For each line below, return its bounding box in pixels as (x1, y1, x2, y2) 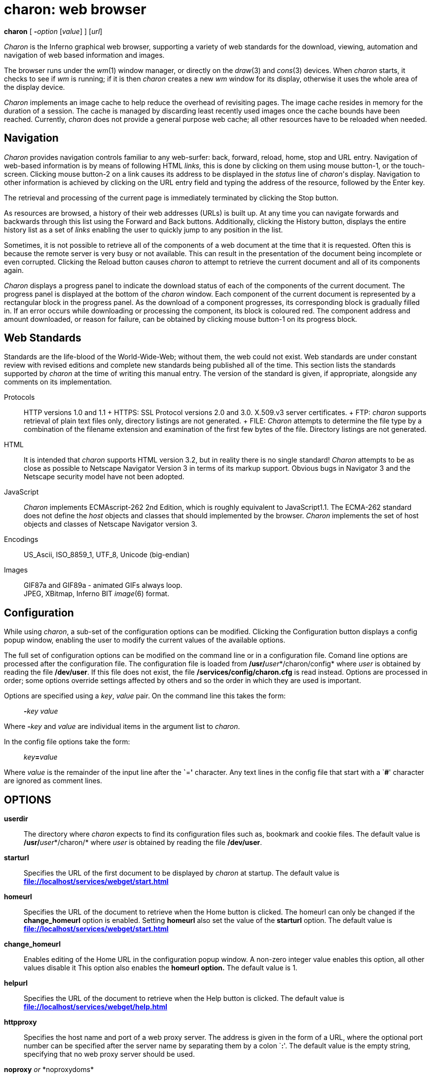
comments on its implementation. (4, 378, 112, 386)
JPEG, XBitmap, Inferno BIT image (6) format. (24, 589, 170, 598)
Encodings (4, 535, 38, 544)
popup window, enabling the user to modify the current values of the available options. (4, 636, 286, 645)
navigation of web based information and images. (4, 50, 165, 59)
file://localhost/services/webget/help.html (24, 1002, 168, 1011)
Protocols (4, 393, 35, 402)
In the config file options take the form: (4, 737, 130, 746)
